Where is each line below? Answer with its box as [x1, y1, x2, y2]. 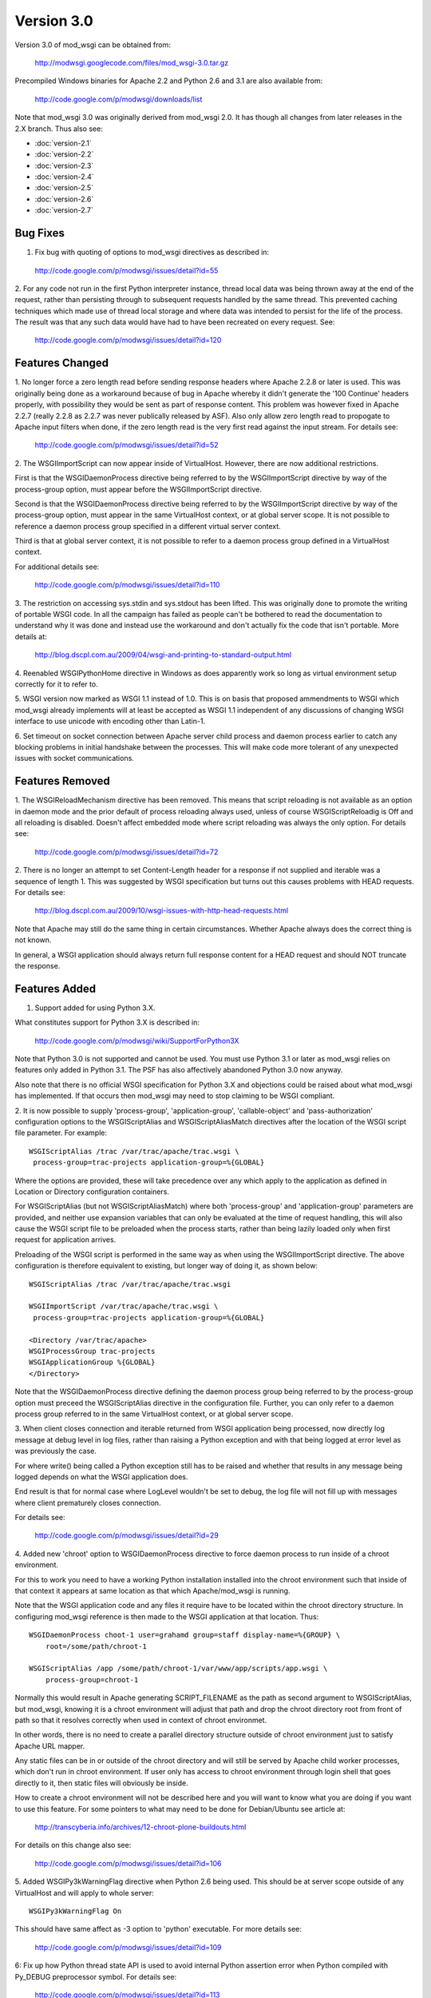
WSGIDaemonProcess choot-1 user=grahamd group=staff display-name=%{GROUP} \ [29, 1630, 341, 1640]
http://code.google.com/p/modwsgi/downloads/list [34, 94, 203, 104]
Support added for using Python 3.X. [34, 1003, 156, 1013]
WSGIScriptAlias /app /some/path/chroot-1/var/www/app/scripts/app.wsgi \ [29, 1664, 328, 1674]
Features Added [14, 981, 97, 995]
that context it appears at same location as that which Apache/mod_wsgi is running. [14, 1586, 291, 1596]
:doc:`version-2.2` [34, 149, 94, 159]
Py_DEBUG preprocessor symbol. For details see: [14, 1972, 177, 1981]
